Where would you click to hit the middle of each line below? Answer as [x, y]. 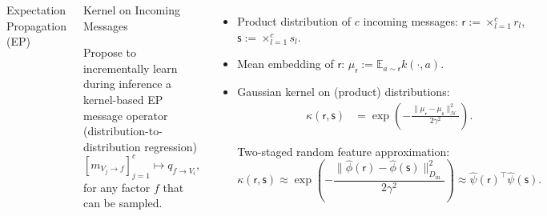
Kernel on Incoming [131, 10]
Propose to [109, 52]
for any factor [117, 187]
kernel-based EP [123, 99]
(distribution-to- [123, 131]
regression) [171, 146]
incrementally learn [130, 68]
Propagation [36, 25]
